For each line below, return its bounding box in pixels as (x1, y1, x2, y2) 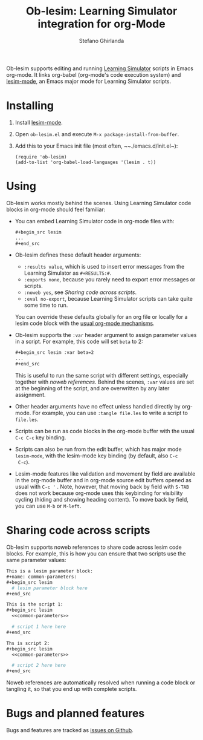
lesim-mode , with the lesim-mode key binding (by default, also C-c (14, 452, 178, 459)
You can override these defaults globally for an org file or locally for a (14, 313, 188, 321)
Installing (6, 99, 54, 113)
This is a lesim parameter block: (6, 568, 94, 574)
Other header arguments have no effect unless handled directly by (14, 403, 181, 410)
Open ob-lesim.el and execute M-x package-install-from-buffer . (14, 130, 179, 137)
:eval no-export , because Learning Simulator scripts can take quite (24, 295, 193, 303)
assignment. (14, 391, 46, 399)
